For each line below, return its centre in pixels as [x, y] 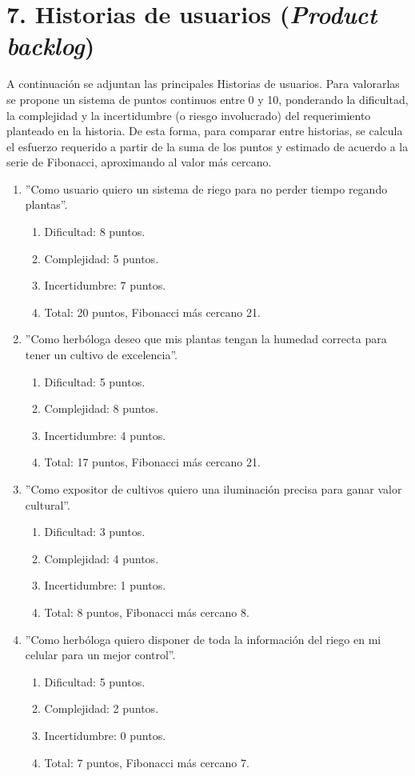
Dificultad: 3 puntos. [95, 532]
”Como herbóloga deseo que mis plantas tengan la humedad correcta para [206, 339]
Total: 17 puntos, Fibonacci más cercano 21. [152, 462]
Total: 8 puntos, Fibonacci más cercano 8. [147, 612]
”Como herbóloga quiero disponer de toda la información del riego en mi [203, 639]
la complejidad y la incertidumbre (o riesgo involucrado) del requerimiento [189, 115]
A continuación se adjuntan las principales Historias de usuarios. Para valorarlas [203, 84]
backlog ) [51, 46]
